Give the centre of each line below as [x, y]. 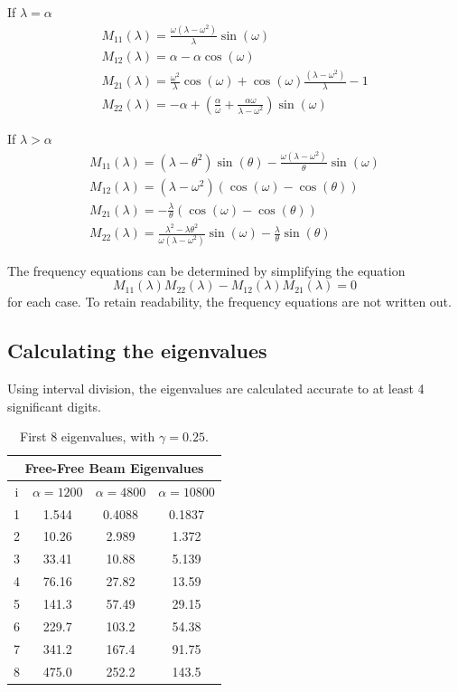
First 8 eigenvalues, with [88, 436]
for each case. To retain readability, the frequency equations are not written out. [229, 302]
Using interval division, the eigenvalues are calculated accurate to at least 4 [216, 389]
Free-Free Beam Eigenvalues [114, 467]
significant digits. [55, 406]
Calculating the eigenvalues [137, 351]
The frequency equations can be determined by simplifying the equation [206, 270]
